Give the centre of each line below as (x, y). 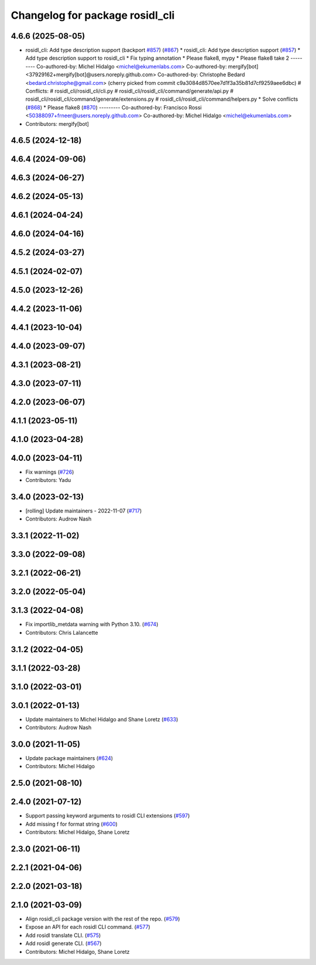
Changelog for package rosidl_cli (93, 15)
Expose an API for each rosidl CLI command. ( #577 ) (88, 927)
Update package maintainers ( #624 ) (69, 758)
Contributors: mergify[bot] (57, 124)
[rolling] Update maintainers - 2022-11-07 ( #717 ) (84, 511)
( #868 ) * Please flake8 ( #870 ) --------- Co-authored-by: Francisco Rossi (114, 107)
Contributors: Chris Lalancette (62, 632)
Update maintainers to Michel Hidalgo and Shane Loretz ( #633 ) (102, 719)
